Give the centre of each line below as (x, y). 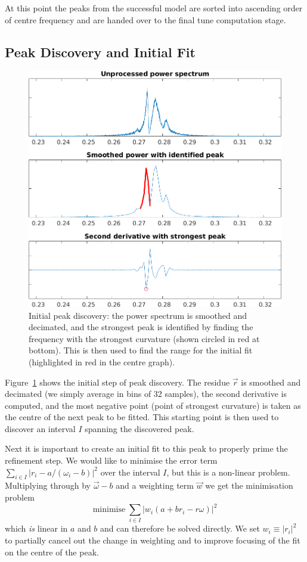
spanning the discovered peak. (139, 428)
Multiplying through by (48, 485)
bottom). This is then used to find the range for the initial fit (141, 350)
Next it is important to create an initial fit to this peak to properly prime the (146, 448)
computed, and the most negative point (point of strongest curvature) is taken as (153, 405)
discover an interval (40, 428)
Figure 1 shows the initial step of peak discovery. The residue (117, 382)
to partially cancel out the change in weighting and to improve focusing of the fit (153, 540)
